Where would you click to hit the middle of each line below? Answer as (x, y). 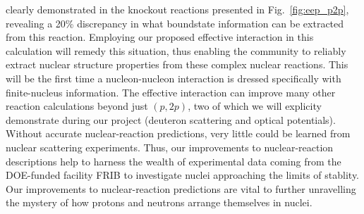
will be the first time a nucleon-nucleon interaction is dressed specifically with (174, 78)
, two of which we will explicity (255, 106)
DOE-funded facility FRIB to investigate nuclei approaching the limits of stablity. (183, 175)
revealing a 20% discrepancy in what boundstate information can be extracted (175, 23)
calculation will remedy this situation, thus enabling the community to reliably (176, 50)
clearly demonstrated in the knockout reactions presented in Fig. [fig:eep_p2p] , (177, 9)
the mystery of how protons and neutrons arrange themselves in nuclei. (159, 202)
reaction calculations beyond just (77, 106)
